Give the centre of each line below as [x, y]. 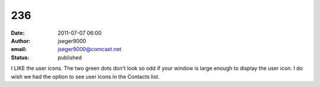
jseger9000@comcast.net [89, 49]
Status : [20, 57]
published [70, 57]
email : [19, 49]
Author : [21, 41]
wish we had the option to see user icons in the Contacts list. [85, 76]
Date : [18, 33]
